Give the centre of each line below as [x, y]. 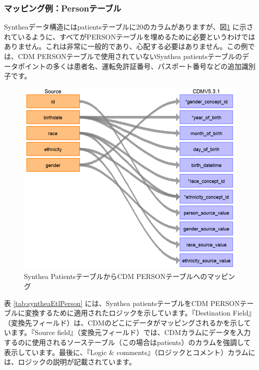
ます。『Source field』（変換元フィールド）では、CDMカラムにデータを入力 [131, 332]
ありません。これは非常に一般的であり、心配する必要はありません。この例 [126, 46]
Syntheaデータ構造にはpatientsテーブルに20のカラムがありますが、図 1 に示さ [129, 27]
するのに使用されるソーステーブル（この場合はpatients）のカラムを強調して [128, 342]
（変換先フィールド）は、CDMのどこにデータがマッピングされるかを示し [124, 322]
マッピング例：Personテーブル [63, 8]
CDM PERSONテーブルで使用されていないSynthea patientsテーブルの [130, 56]
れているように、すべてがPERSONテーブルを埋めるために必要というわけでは [130, 36]
